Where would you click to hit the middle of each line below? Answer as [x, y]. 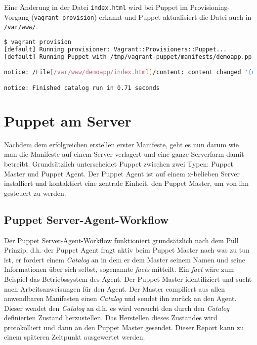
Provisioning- [210, 7]
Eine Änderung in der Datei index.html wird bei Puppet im [96, 7]
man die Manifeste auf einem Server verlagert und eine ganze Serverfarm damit [124, 154]
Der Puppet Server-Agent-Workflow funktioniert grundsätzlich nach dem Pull [121, 240]
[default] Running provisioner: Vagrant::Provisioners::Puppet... [116, 49]
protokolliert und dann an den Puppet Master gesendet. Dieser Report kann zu [124, 327]
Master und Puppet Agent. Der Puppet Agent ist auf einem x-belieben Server [122, 173]
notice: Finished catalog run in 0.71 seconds [82, 88]
